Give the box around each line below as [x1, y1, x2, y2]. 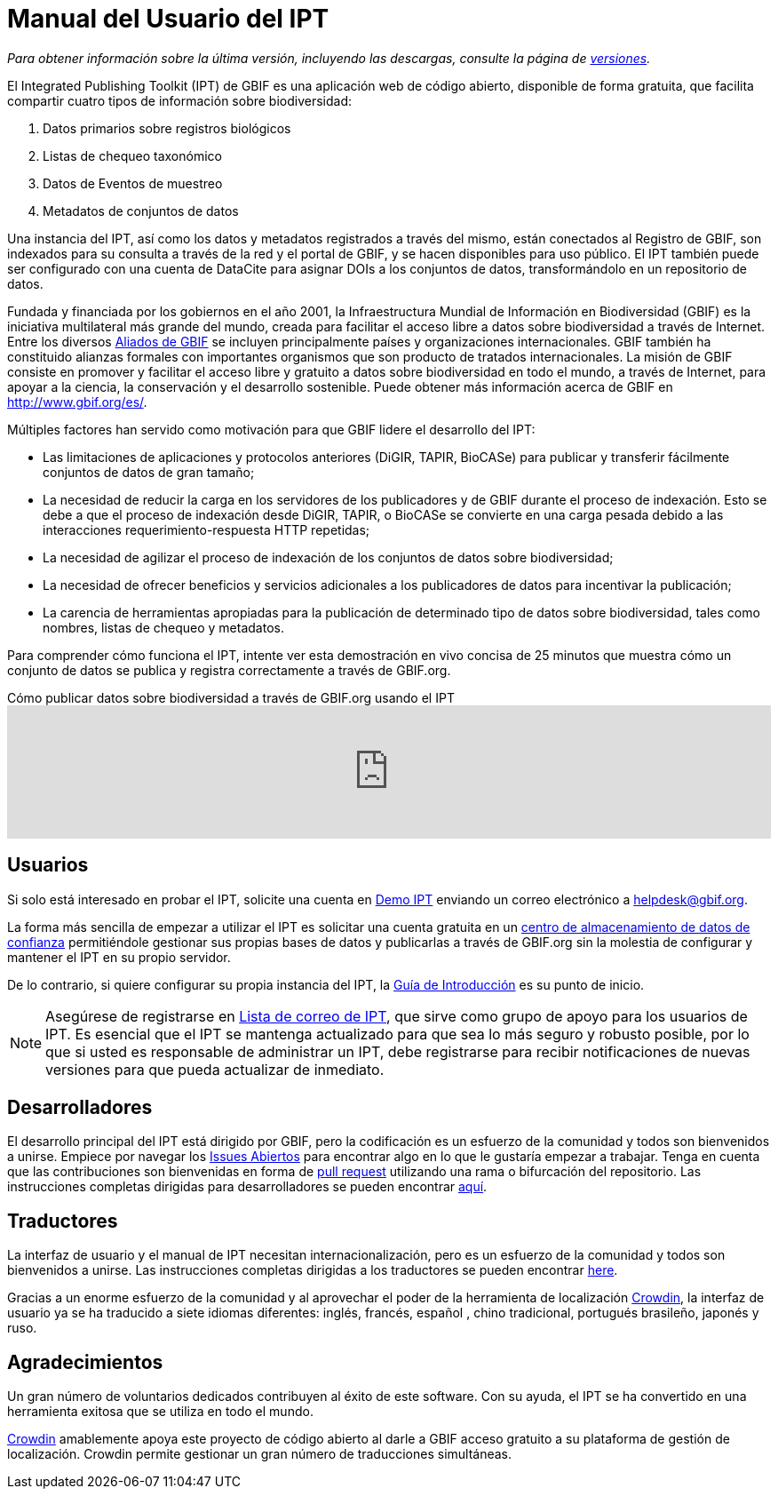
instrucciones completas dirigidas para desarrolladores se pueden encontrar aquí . [7, 1179, 488, 1195]
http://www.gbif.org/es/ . [7, 394, 147, 410]
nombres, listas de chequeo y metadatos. [43, 619, 284, 635]
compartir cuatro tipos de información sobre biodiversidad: [7, 92, 353, 108]
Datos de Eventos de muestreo [43, 175, 223, 191]
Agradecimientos [7, 1350, 163, 1373]
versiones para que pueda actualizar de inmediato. [45, 1060, 385, 1078]
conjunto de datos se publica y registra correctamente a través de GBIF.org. [7, 662, 451, 678]
